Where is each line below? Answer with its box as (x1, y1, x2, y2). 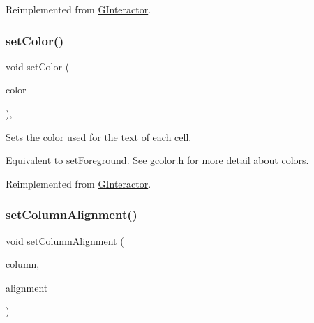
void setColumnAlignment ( (6, 233, 124, 248)
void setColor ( (6, 59, 70, 73)
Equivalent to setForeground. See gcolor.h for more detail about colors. (6, 153, 309, 167)
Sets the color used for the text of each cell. (6, 129, 192, 144)
